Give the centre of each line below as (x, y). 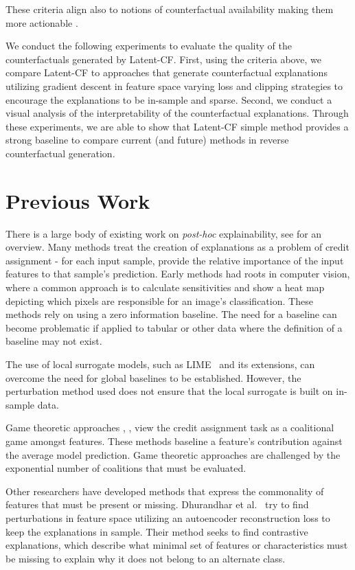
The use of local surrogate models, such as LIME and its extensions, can (160, 364)
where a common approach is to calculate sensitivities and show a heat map (165, 287)
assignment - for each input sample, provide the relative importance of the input (175, 260)
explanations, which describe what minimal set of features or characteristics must (177, 545)
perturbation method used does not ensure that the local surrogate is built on (169, 391)
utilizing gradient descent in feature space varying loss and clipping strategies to (174, 85)
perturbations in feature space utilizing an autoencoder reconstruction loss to (168, 517)
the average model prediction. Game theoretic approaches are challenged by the (173, 454)
